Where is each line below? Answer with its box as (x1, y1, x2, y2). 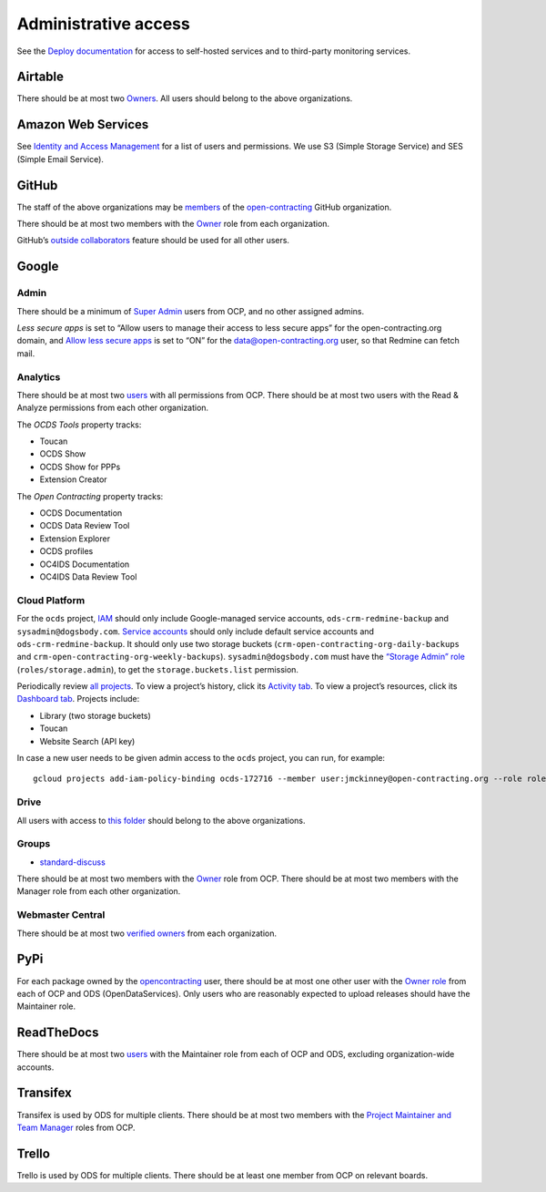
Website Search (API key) (39, 735, 136, 746)
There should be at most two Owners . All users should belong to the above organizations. (16, 93, 353, 104)
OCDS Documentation (39, 508, 123, 519)
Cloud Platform (16, 593, 86, 606)
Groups (16, 837, 51, 850)
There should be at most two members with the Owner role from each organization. (16, 219, 330, 230)
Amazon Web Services (16, 117, 149, 132)
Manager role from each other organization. (16, 886, 181, 897)
